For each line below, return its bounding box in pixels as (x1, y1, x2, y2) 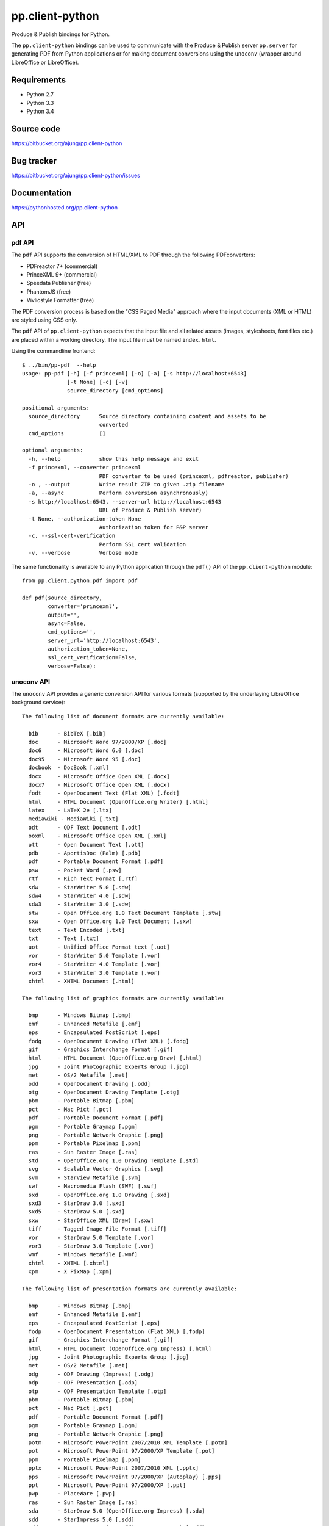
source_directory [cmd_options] (67, 387, 164, 394)
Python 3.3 (26, 99, 54, 107)
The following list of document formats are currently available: (22, 713, 225, 720)
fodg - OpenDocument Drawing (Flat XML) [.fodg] (28, 1038, 189, 1044)
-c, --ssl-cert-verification (28, 532, 116, 540)
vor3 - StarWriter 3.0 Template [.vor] (28, 969, 161, 976)
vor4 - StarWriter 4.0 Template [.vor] (28, 961, 161, 967)
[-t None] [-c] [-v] (67, 378, 129, 386)
